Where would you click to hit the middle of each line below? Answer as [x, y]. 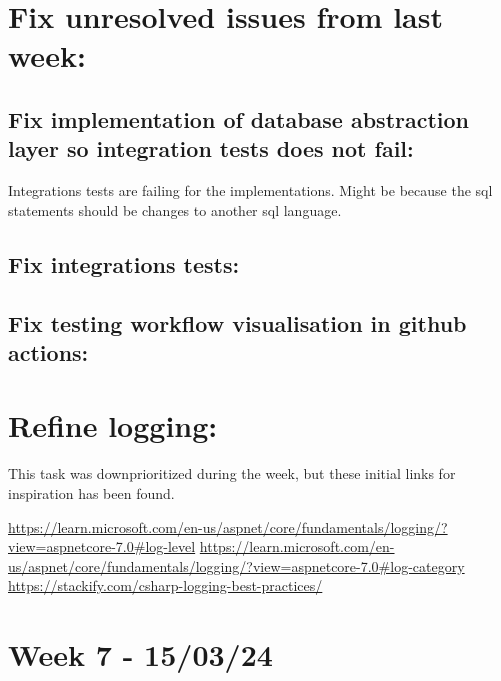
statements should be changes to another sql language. [175, 209]
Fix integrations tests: [124, 263]
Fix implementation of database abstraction [239, 118]
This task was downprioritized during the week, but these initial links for [232, 473]
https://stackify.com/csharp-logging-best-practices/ [165, 585]
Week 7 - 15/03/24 [140, 654]
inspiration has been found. [91, 493]
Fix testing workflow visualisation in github [237, 322]
